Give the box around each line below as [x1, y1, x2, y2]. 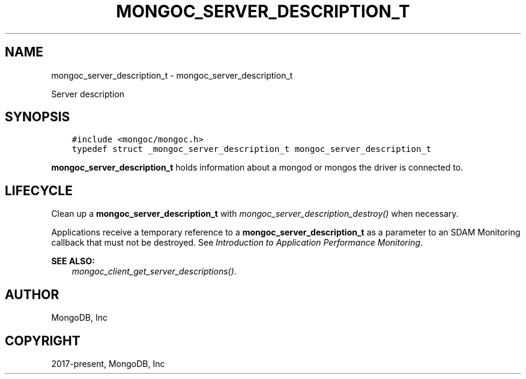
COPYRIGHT [5, 333, 80, 348]
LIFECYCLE [5, 183, 73, 198]
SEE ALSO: [51, 256, 95, 267]
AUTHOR [5, 287, 59, 302]
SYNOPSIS [5, 109, 70, 125]
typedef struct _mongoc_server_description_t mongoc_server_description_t [71, 144, 432, 154]
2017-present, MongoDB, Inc [51, 358, 165, 369]
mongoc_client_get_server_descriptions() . [71, 266, 237, 277]
